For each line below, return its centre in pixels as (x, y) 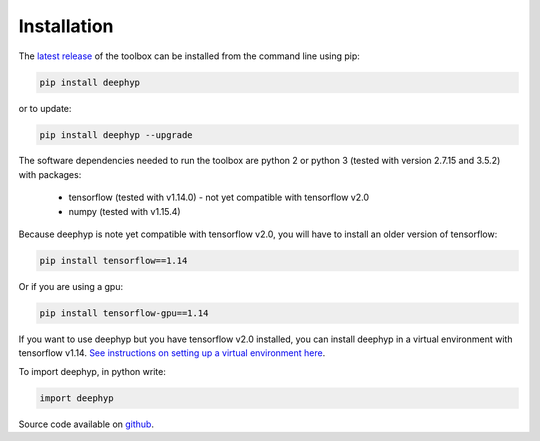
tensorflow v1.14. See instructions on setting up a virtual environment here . (172, 353)
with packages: (50, 174)
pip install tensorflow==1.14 (113, 261)
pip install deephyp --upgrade (116, 134)
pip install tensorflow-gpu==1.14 (124, 313)
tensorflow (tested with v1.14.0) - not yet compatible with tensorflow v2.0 (219, 197)
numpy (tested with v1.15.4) (124, 211)
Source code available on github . (86, 424)
